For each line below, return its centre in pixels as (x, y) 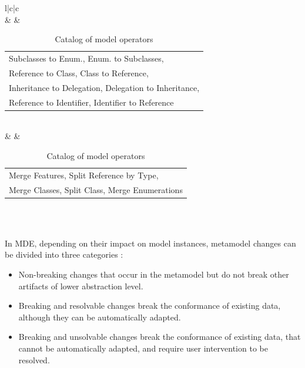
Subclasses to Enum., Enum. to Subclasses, (86, 58)
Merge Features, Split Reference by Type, (84, 175)
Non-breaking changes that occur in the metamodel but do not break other (154, 274)
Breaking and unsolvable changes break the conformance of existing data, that (160, 337)
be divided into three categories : (64, 254)
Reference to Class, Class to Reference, (79, 72)
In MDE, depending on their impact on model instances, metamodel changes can (150, 243)
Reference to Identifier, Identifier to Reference (91, 102)
